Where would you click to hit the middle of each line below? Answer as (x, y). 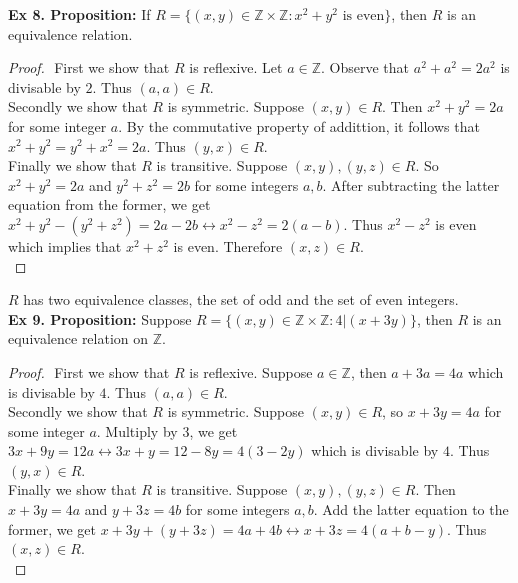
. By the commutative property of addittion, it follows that (299, 125)
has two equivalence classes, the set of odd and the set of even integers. (241, 299)
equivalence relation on (78, 338)
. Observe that (365, 67)
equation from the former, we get (109, 204)
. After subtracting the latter (411, 184)
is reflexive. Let (236, 67)
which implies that (65, 245)
